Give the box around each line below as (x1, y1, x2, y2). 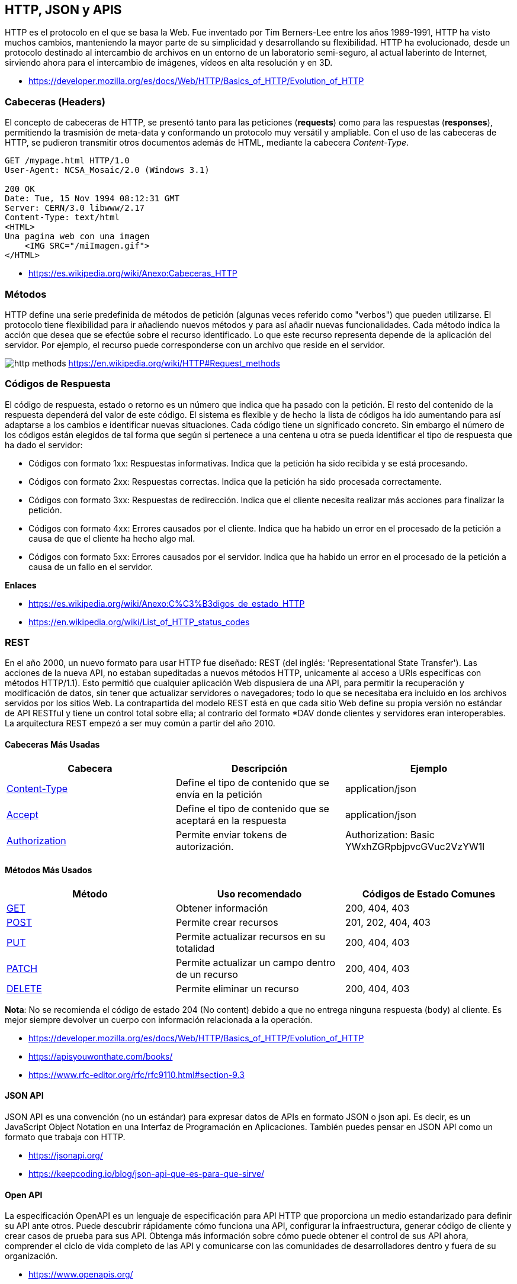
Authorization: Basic (345, 828, 435, 841)
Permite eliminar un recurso (175, 982, 299, 995)
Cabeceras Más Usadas (5, 739, 100, 750)
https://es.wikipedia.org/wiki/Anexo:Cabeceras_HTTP (28, 268, 237, 279)
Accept (7, 808, 38, 820)
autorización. (175, 840, 234, 852)
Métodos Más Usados (5, 865, 92, 876)
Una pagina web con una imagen (5, 231, 150, 242)
